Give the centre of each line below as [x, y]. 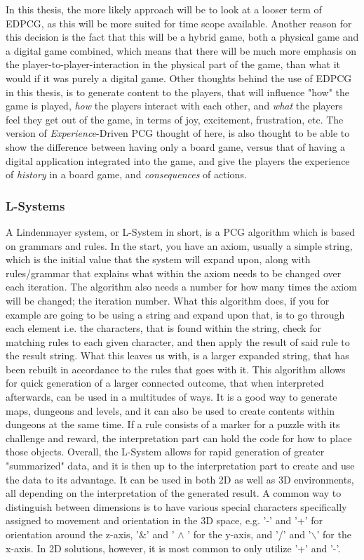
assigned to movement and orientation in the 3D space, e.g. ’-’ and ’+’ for [164, 520]
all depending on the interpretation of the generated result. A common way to [174, 493]
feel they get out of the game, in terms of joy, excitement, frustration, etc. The [175, 119]
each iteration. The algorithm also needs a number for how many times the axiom [181, 287]
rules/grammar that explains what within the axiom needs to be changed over [174, 273]
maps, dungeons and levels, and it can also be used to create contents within [170, 410]
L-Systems [35, 205]
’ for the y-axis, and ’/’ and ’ [249, 534]
